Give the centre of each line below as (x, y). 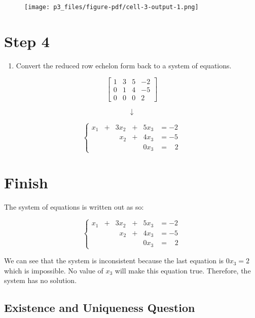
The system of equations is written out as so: (74, 206)
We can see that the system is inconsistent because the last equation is (114, 261)
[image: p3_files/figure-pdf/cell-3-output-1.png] (112, 7)
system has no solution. (41, 280)
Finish (26, 182)
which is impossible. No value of (54, 270)
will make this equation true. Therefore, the (183, 270)
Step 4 (27, 41)
